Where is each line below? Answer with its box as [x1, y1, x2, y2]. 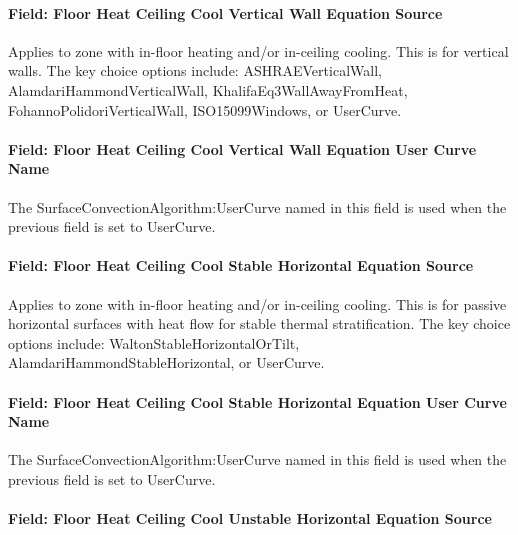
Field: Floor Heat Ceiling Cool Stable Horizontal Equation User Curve [8, 391, 507, 412]
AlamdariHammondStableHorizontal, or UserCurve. [8, 352, 325, 373]
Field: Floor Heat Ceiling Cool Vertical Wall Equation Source [8, 2, 443, 23]
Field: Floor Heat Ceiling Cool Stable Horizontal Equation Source [8, 255, 474, 276]
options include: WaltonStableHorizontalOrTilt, [8, 332, 300, 353]
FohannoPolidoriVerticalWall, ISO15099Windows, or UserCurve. [8, 99, 402, 120]
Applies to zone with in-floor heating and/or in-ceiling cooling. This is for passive [8, 293, 507, 314]
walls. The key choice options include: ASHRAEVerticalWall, [8, 60, 382, 81]
